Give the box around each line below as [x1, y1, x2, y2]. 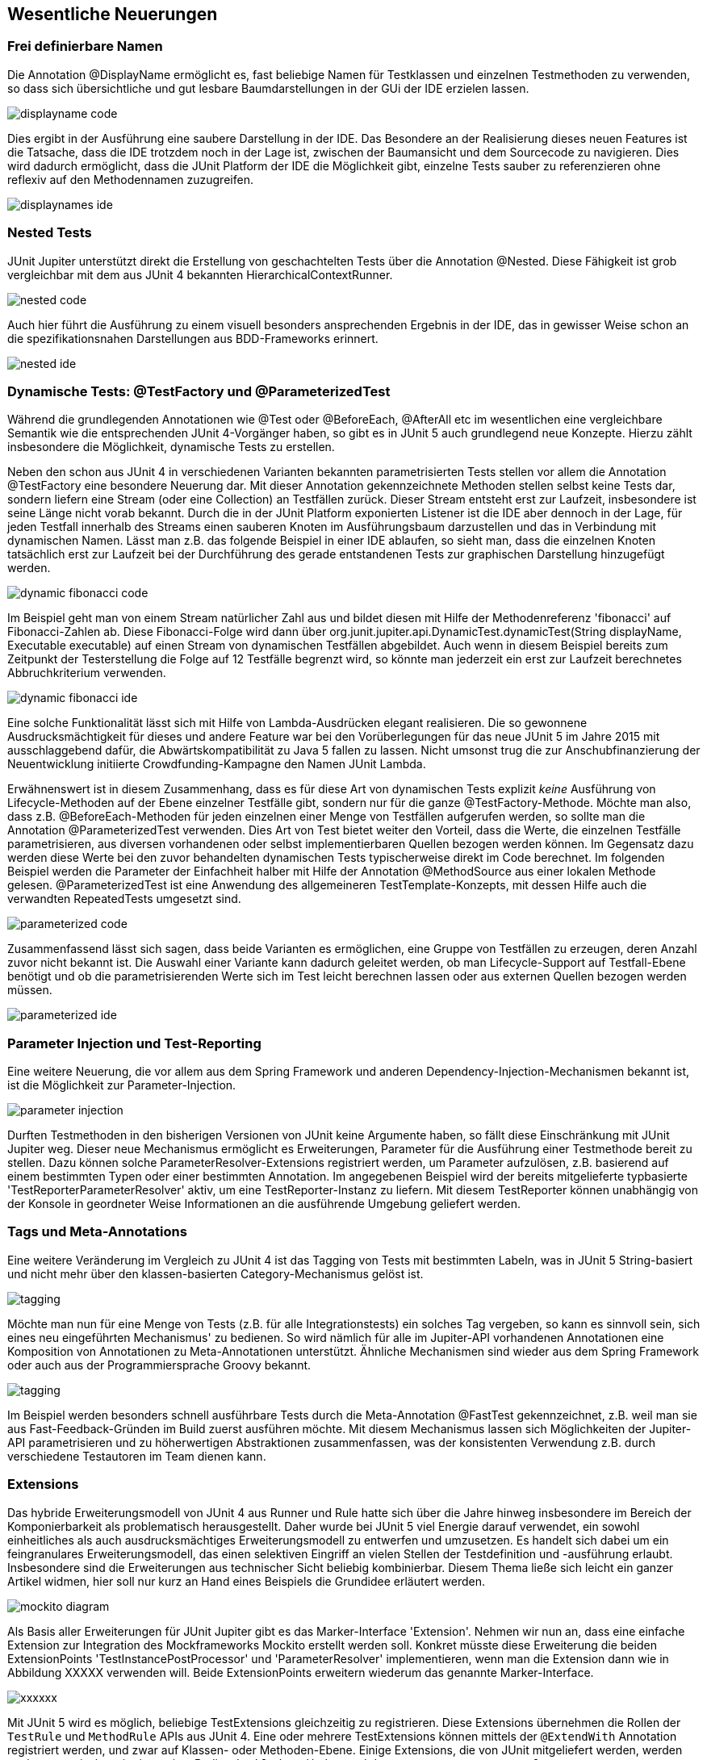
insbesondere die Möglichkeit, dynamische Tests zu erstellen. [7, 440, 335, 454]
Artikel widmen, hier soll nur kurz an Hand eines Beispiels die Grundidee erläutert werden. [7, 1574, 486, 1588]
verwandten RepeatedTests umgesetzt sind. [7, 892, 241, 906]
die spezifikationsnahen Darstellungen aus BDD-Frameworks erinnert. [7, 331, 379, 345]
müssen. [7, 983, 52, 997]
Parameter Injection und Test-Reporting [7, 1035, 261, 1051]
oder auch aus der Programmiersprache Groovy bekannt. [7, 1357, 312, 1372]
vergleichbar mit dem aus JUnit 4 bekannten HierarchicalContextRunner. [7, 267, 393, 282]
